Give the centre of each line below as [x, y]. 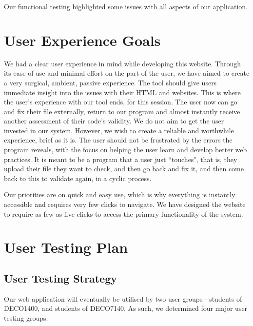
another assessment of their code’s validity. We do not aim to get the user [114, 121]
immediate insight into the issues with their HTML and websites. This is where [122, 92]
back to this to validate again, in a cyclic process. [78, 178]
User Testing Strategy [60, 278]
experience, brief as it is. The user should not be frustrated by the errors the [118, 140]
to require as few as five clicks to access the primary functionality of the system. [124, 214]
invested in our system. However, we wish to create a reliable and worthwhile [119, 130]
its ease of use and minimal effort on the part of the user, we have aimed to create [127, 73]
